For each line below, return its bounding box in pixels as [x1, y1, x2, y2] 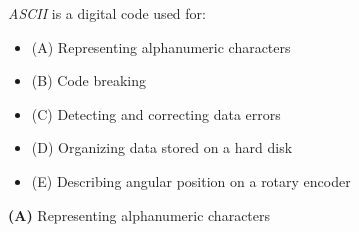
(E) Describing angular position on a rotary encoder [31, 170, 351, 191]
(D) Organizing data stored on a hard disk [31, 137, 293, 158]
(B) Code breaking [31, 70, 146, 91]
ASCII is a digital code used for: [8, 3, 206, 23]
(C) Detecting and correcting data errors [31, 103, 281, 124]
